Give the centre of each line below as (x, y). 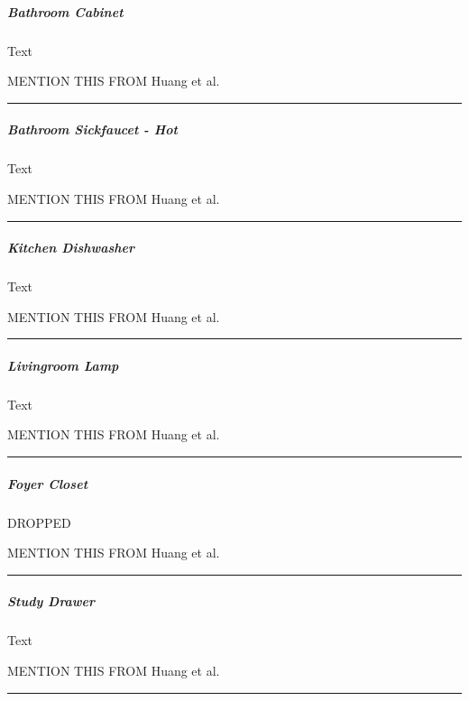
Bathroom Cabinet (65, 11)
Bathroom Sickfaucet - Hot (92, 129)
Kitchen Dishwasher (71, 248)
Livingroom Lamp (63, 365)
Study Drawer (51, 601)
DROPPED (39, 522)
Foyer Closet (48, 483)
